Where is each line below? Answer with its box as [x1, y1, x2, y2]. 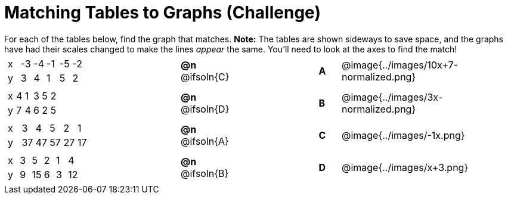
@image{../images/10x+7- [341, 58, 459, 71]
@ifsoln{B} [181, 167, 229, 179]
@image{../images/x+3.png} [341, 161, 469, 173]
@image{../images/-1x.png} [341, 129, 465, 141]
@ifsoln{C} [181, 70, 230, 83]
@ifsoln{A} [181, 135, 229, 147]
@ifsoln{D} [181, 102, 230, 115]
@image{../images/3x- [341, 91, 443, 103]
